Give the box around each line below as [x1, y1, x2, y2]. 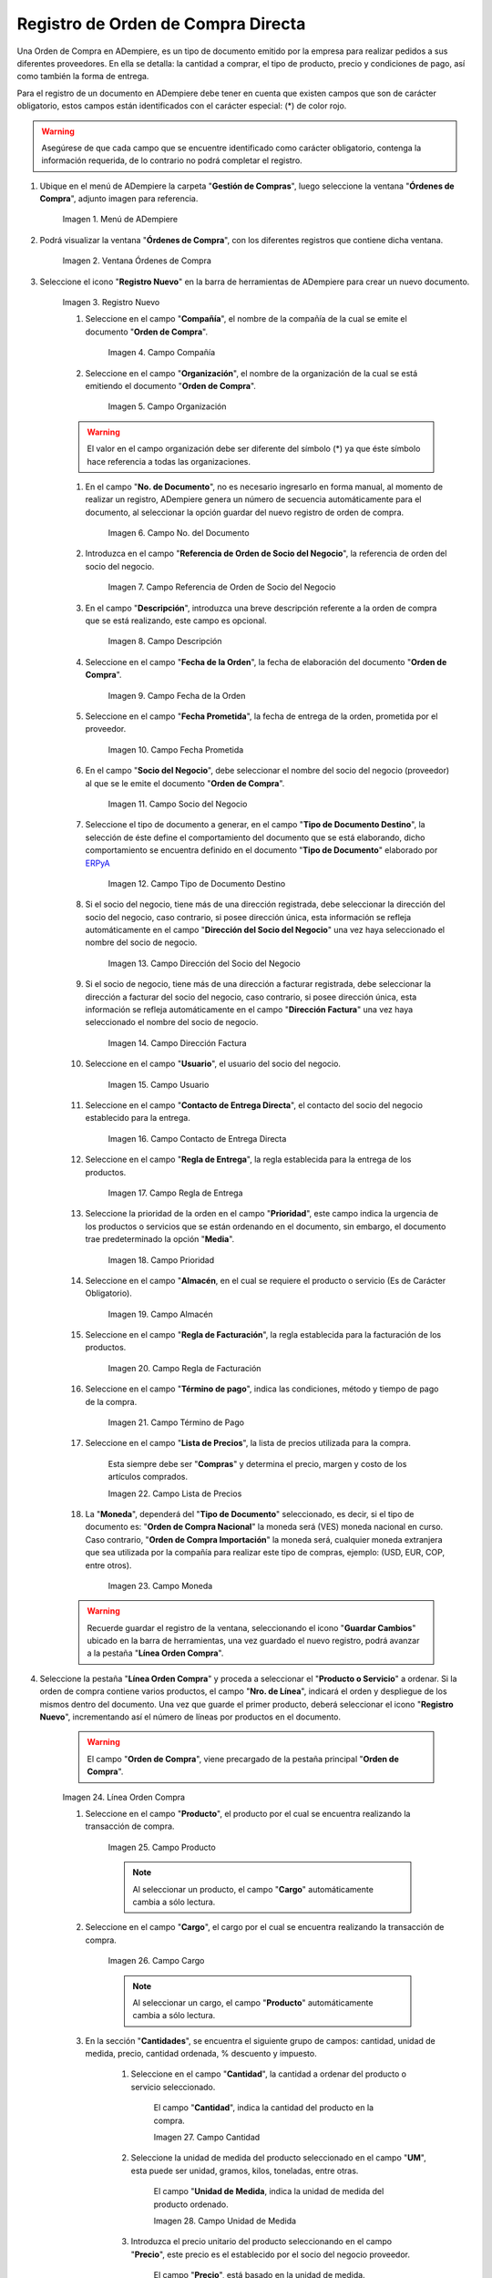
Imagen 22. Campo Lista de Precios [108, 1488, 242, 1499]
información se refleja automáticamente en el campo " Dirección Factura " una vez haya [85, 1004, 414, 1015]
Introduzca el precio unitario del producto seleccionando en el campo [130, 2236, 392, 2247]
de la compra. [85, 1396, 138, 1407]
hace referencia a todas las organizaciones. [87, 456, 251, 467]
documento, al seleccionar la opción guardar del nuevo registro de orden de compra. [85, 507, 405, 518]
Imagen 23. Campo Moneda [108, 1580, 213, 1591]
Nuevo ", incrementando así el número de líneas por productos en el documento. [39, 1711, 342, 1722]
